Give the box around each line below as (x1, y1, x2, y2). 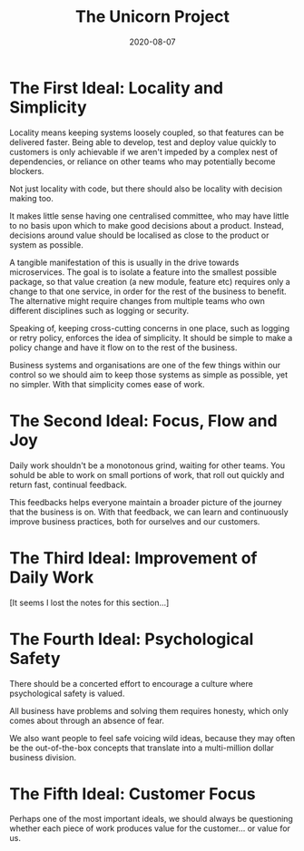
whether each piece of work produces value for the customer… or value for (9, 823, 290, 834)
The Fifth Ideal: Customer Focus (9, 783, 256, 804)
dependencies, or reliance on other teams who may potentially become (9, 156, 276, 167)
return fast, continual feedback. (9, 479, 127, 490)
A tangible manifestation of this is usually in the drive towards (9, 257, 240, 268)
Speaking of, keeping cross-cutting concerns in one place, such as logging (9, 322, 290, 333)
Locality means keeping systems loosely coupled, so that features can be (9, 127, 284, 138)
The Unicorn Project (75, 6, 230, 27)
